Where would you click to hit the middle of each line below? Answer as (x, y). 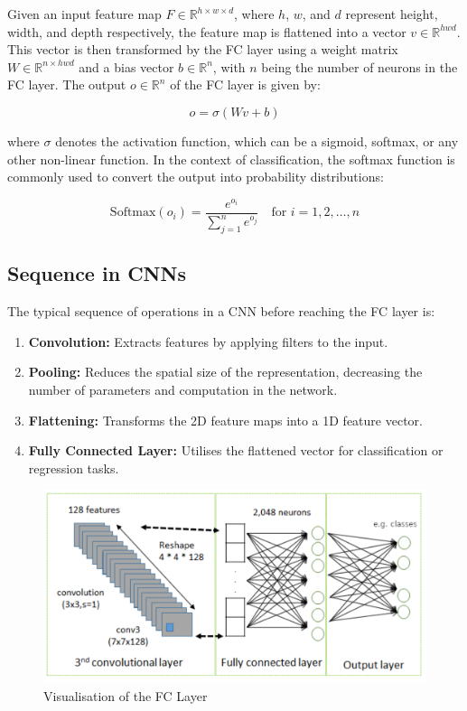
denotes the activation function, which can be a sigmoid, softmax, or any (257, 140)
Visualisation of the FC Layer (126, 695)
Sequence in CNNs (97, 273)
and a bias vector (126, 66)
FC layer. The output (67, 84)
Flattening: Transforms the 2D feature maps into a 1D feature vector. (225, 420)
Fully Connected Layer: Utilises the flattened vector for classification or (236, 450)
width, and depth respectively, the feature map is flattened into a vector (207, 31)
